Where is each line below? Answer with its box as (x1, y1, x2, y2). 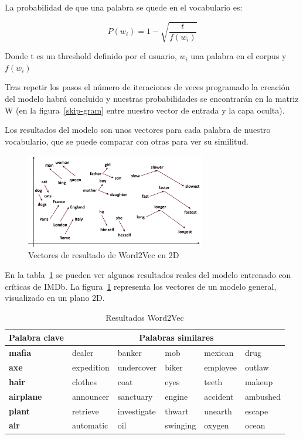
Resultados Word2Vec (105, 311, 184, 323)
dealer (72, 347, 94, 359)
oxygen (204, 419, 229, 431)
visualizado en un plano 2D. (5, 291, 105, 304)
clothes (72, 375, 97, 387)
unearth (204, 404, 232, 417)
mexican (204, 347, 234, 359)
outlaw (244, 361, 269, 373)
